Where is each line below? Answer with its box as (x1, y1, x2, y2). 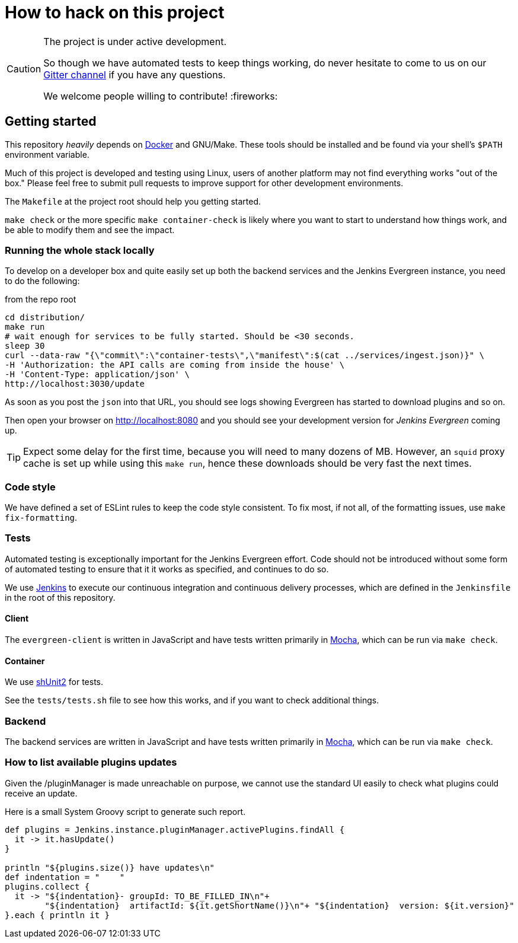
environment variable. (5, 149, 89, 160)
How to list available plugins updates (5, 756, 177, 769)
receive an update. (5, 788, 78, 798)
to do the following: (5, 276, 80, 286)
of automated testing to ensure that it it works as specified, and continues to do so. (5, 563, 329, 574)
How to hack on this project (5, 2, 225, 23)
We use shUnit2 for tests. (5, 677, 104, 687)
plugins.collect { (5, 881, 90, 891)
